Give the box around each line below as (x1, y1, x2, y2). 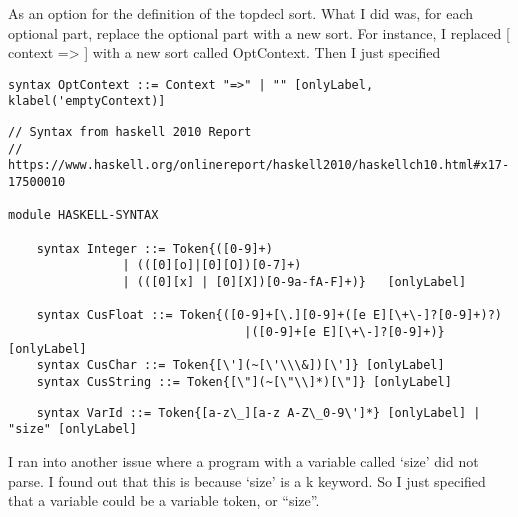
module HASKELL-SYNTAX (8, 208, 159, 223)
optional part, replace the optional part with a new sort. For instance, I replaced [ (8, 22, 510, 43)
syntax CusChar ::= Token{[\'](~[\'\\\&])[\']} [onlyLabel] (36, 358, 445, 373)
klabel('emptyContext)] (8, 94, 166, 109)
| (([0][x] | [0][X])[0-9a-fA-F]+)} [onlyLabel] (122, 275, 467, 289)
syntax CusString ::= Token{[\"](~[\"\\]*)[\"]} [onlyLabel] (36, 374, 452, 389)
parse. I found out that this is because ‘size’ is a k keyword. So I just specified (8, 470, 486, 491)
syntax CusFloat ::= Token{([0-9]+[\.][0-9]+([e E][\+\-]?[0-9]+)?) (36, 308, 502, 323)
